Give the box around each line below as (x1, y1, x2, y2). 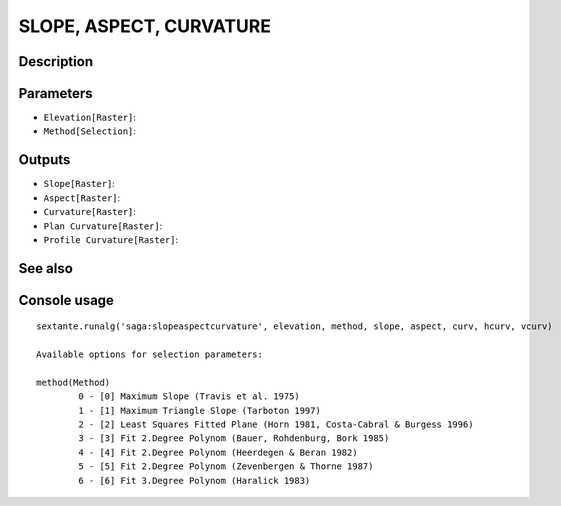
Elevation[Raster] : (43, 111, 137, 124)
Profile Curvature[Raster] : (43, 233, 179, 245)
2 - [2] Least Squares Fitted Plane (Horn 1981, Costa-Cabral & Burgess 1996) (78, 419, 474, 430)
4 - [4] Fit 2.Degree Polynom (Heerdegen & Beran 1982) (78, 446, 359, 458)
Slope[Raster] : (43, 178, 115, 190)
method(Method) (36, 376, 111, 388)
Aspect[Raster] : (43, 191, 121, 204)
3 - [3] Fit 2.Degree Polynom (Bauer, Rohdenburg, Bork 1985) (78, 433, 390, 444)
